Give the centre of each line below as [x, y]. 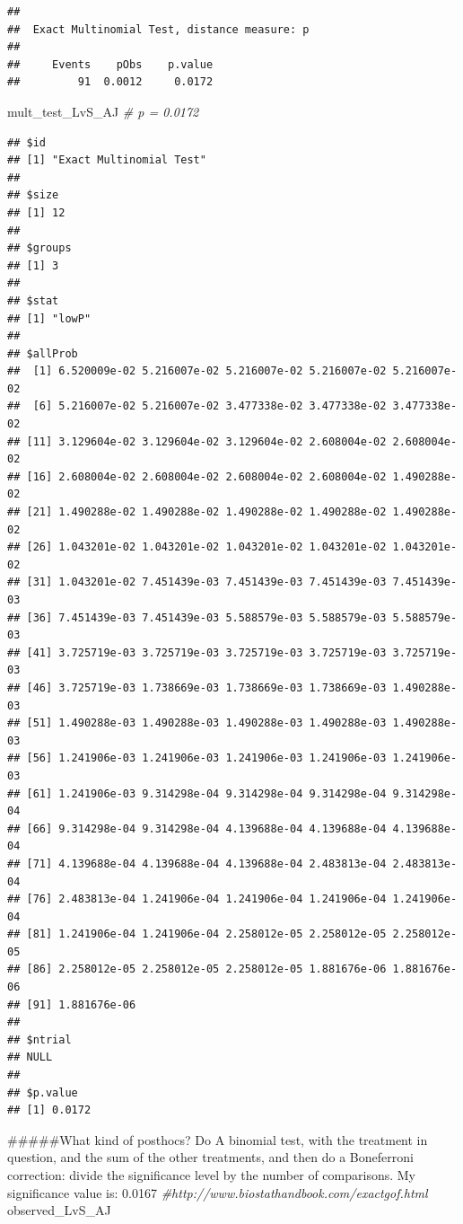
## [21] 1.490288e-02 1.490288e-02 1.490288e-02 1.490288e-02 [197, 512]
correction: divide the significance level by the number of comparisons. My [211, 1175]
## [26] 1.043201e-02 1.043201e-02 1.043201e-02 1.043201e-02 [197, 547]
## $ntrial [39, 1039]
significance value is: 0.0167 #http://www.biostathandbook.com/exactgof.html [218, 1192]
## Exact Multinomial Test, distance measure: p [158, 29]
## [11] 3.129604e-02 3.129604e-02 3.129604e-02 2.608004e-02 [197, 441]
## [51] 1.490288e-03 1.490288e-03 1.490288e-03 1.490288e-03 [197, 723]
